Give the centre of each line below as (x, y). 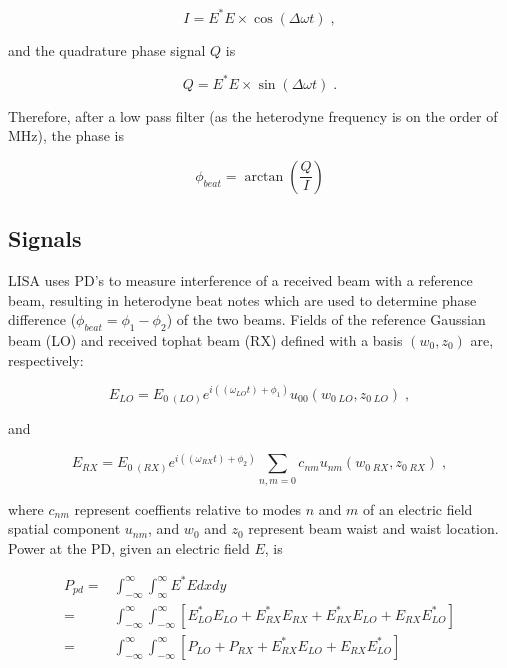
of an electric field (418, 508)
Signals (45, 238)
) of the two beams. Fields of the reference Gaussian (326, 319)
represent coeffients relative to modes (188, 508)
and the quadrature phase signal (107, 49)
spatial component (64, 528)
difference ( (42, 319)
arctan (264, 176)
